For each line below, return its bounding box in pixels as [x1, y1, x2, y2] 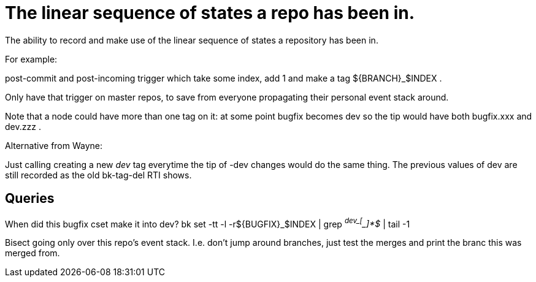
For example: [5, 53, 58, 64]
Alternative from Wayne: [5, 140, 103, 151]
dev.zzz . [5, 121, 41, 132]
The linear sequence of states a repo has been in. [5, 2, 415, 23]
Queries [5, 191, 55, 207]
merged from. [5, 248, 60, 259]
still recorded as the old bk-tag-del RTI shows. [5, 169, 192, 180]
